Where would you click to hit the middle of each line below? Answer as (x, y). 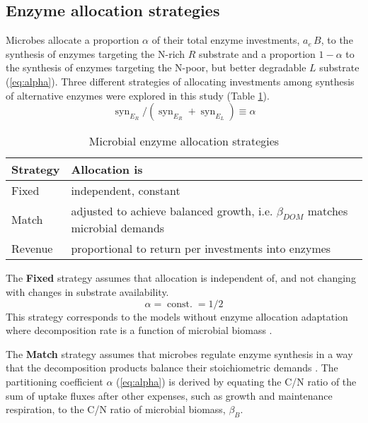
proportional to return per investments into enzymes (201, 249)
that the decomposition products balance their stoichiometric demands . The (172, 368)
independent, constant (126, 191)
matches (328, 211)
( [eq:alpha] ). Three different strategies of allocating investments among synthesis (180, 81)
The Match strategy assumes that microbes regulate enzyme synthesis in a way (179, 353)
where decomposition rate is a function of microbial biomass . (139, 330)
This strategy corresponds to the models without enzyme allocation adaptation (177, 316)
